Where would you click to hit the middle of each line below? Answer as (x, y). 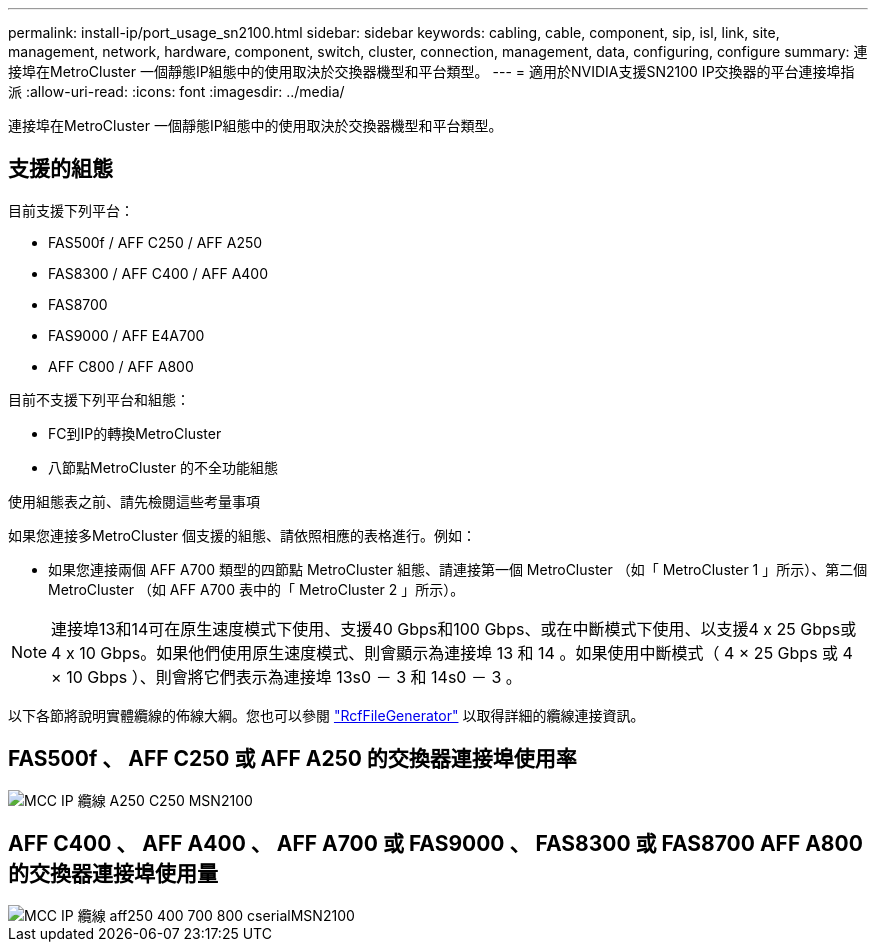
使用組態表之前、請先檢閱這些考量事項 (134, 501)
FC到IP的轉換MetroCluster (135, 433)
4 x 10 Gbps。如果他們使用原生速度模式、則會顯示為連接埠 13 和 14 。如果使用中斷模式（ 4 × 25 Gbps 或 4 (452, 652)
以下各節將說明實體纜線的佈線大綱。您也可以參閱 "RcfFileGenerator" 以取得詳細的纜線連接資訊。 (326, 715)
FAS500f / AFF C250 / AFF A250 (155, 242)
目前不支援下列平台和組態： (99, 399)
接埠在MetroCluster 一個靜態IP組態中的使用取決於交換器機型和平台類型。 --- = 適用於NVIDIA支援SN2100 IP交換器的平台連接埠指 (431, 71)
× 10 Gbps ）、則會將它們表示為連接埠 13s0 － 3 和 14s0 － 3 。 (286, 676)
